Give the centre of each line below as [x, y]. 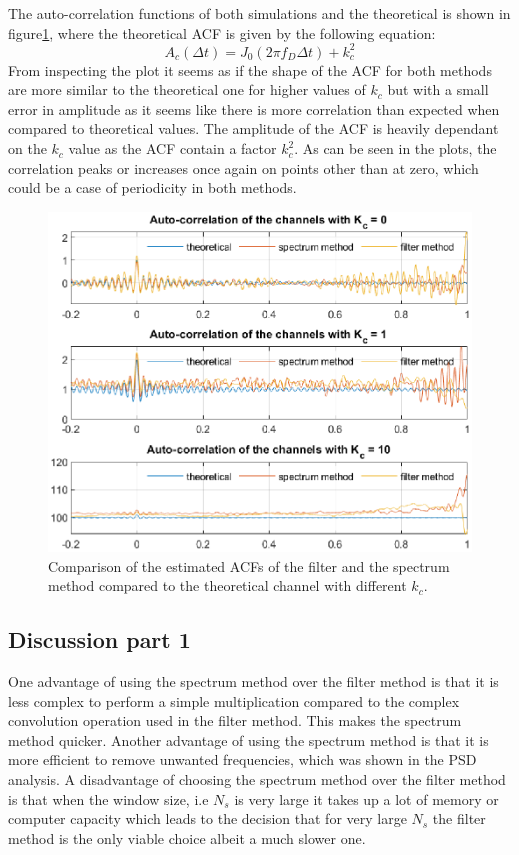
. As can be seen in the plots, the [395, 148]
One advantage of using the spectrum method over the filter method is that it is [253, 681]
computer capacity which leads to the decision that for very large [207, 818]
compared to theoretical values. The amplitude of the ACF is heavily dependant [253, 128]
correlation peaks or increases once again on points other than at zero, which [243, 167]
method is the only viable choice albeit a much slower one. [187, 837]
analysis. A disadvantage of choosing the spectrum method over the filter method [257, 779]
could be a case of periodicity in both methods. [152, 187]
